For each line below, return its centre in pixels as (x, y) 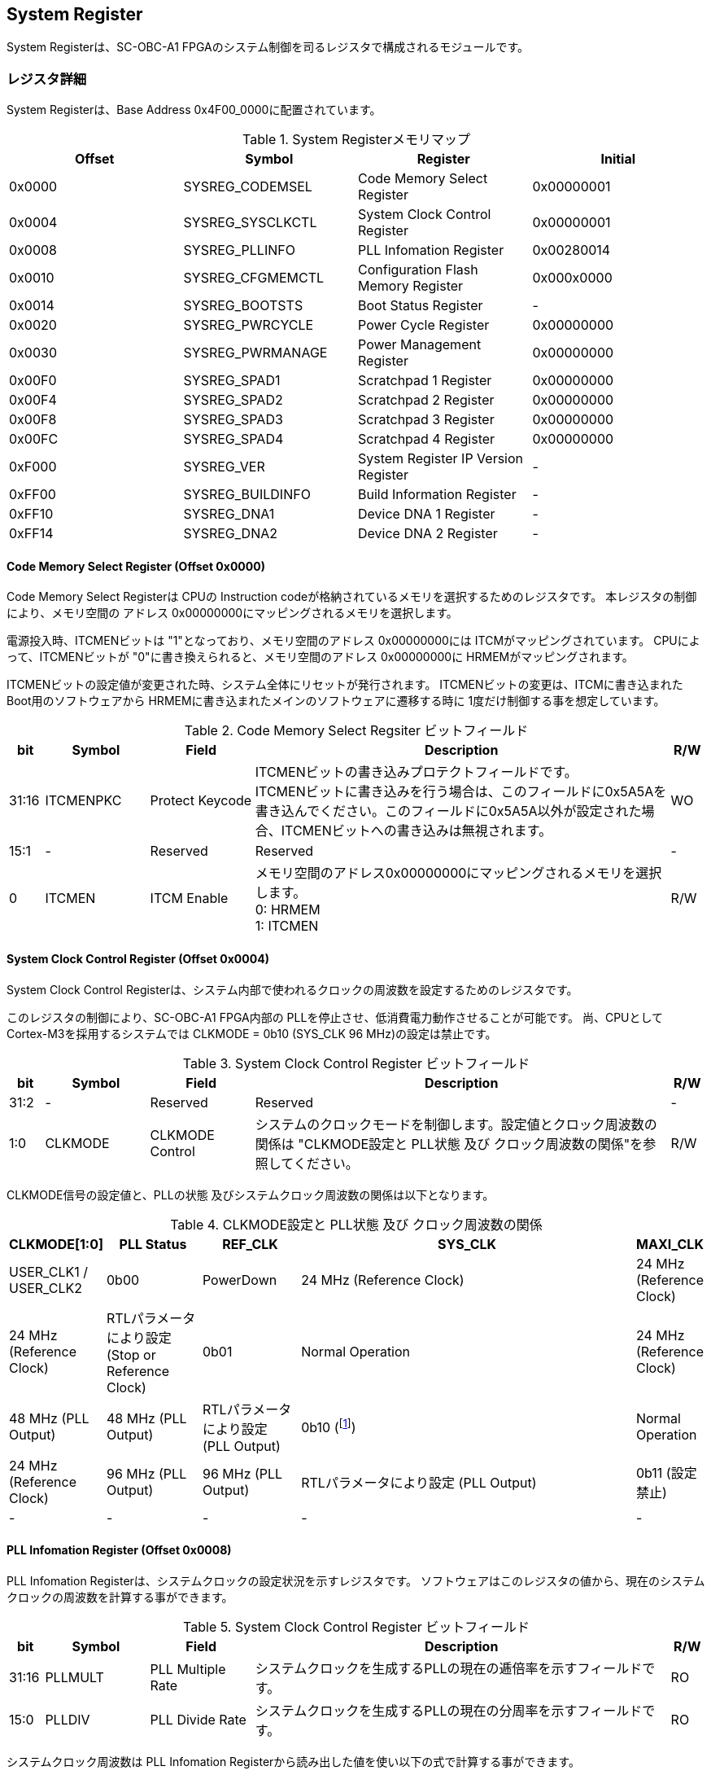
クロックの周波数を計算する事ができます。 (120, 1597)
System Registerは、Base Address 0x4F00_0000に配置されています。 (194, 110)
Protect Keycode (201, 801)
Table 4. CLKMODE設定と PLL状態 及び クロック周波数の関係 (356, 1224)
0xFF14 (31, 534)
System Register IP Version (441, 459)
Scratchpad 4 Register (427, 439)
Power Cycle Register (424, 325)
